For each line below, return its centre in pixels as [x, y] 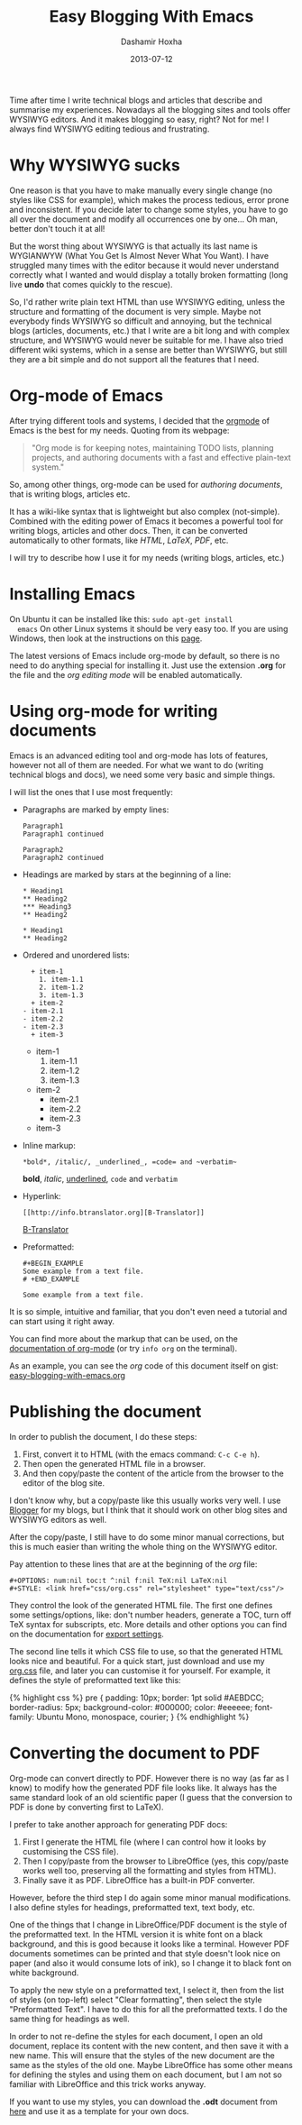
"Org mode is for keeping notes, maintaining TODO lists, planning [152, 447]
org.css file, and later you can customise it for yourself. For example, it [140, 1671]
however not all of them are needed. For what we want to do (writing [137, 765]
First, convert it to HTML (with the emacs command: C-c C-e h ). [141, 1454]
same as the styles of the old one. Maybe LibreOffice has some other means [151, 2065]
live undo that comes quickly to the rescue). [91, 284]
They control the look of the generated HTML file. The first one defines [141, 1605]
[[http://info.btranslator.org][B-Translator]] [113, 1213]
